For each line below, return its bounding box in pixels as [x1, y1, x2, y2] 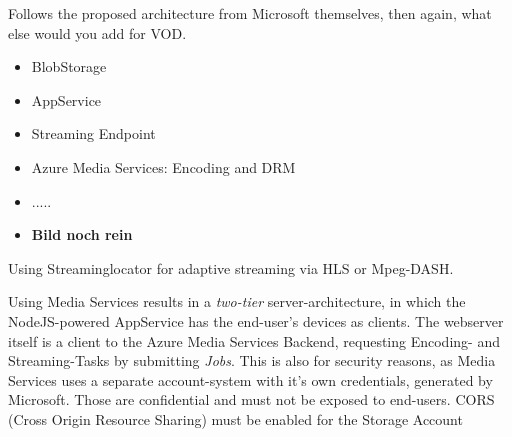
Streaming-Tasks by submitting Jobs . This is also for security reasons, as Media [8, 350, 496, 371]
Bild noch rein [31, 224, 133, 245]
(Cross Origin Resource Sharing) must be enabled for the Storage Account [8, 408, 463, 429]
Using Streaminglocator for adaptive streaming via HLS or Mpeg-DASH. [8, 257, 454, 278]
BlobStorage [31, 56, 107, 77]
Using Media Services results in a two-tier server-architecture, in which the [8, 291, 466, 312]
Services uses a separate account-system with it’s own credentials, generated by [8, 369, 493, 390]
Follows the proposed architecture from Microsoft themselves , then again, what [8, 3, 492, 23]
